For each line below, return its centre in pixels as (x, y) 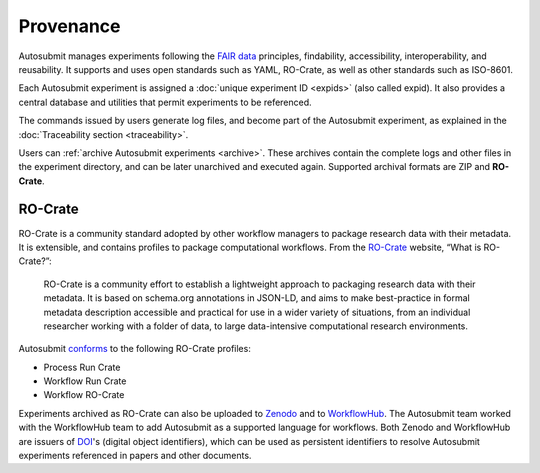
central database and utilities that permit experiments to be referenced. (165, 102)
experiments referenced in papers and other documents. (135, 456)
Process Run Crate (82, 367)
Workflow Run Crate (85, 381)
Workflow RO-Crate (84, 395)
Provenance (69, 26)
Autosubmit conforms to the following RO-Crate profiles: (135, 349)
